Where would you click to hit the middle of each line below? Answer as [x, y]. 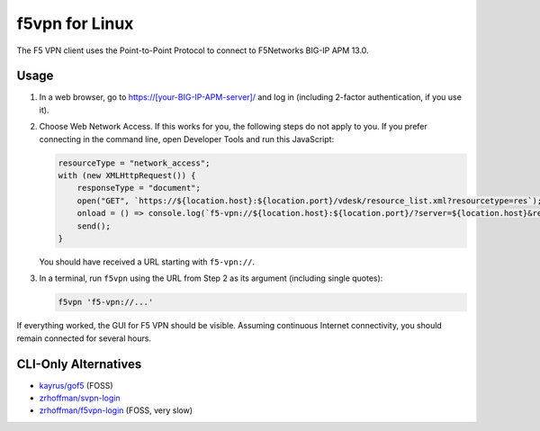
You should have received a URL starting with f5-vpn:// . [147, 262]
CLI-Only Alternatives [79, 364]
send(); [94, 226]
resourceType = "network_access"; [134, 163]
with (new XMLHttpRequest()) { [127, 175]
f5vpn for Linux [75, 23]
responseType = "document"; [139, 188]
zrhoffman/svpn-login [80, 398]
